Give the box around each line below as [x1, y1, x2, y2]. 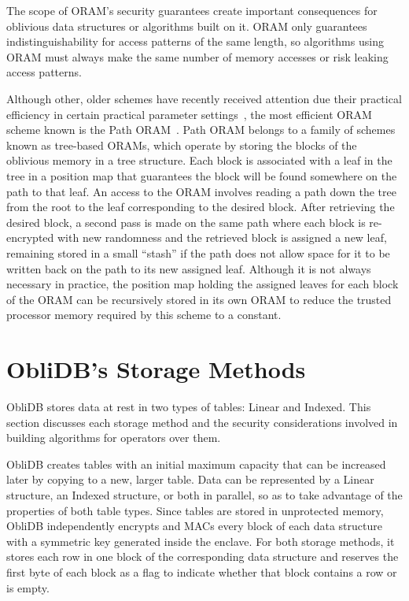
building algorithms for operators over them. [6, 429, 221, 446]
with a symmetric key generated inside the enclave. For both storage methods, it [6, 532, 395, 549]
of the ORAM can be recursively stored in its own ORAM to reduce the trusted [6, 291, 392, 307]
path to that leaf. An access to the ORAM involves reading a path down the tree [6, 183, 396, 199]
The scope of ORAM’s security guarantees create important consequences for [6, 2, 378, 18]
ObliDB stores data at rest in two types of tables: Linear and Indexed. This [6, 399, 371, 414]
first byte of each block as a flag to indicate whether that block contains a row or [6, 563, 397, 580]
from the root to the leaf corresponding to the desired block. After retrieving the [6, 198, 395, 215]
